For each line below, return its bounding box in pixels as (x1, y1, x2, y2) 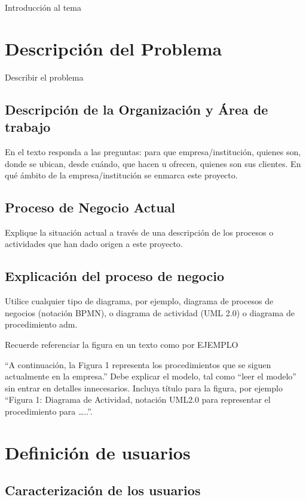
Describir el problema (5, 70, 84, 83)
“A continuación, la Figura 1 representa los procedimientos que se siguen (5, 358, 271, 371)
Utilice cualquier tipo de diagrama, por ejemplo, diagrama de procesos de (5, 295, 274, 307)
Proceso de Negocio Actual (5, 198, 176, 217)
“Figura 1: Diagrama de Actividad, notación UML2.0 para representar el (5, 393, 271, 406)
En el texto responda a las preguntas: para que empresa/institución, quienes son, (5, 145, 301, 158)
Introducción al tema (5, 1, 81, 13)
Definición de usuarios (5, 440, 191, 464)
